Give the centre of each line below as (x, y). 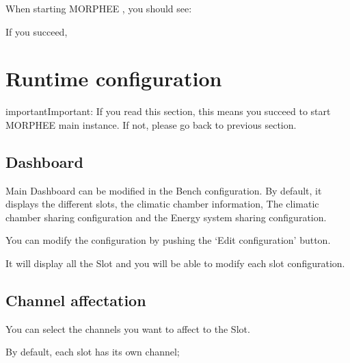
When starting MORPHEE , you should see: (99, 8)
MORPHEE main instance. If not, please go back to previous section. (151, 124)
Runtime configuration (114, 78)
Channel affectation (76, 300)
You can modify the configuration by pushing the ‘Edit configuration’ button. (168, 240)
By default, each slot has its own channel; (93, 352)
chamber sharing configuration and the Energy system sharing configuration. (166, 217)
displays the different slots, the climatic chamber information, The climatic (162, 204)
